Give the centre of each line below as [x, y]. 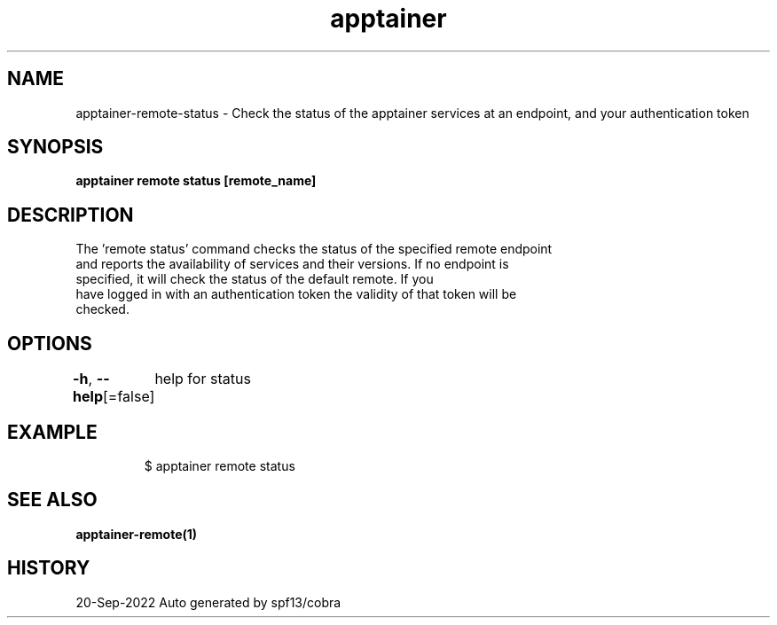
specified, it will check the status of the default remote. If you [255, 279]
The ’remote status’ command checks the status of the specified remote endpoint [314, 249]
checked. [102, 309]
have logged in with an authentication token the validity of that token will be [296, 294]
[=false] [129, 397]
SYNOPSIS [55, 147]
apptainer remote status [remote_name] [196, 181]
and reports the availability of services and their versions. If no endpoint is [292, 264]
